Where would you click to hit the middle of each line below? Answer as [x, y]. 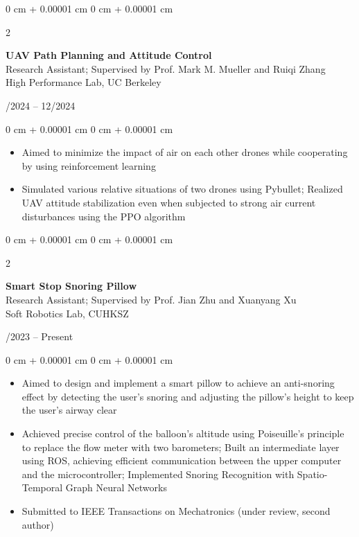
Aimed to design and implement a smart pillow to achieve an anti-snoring [178, 383]
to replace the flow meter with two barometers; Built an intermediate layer [181, 447]
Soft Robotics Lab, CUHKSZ [67, 313]
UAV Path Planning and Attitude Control [109, 55]
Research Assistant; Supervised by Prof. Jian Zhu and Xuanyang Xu [151, 299]
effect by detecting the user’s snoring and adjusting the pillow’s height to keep [188, 396]
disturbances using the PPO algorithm [104, 216]
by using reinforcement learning [89, 165]
